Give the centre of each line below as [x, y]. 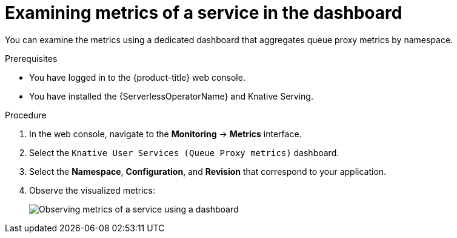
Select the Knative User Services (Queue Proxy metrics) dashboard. [184, 152]
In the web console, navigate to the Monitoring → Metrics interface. [165, 134]
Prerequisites [31, 58]
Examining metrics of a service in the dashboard [204, 13]
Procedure [26, 115]
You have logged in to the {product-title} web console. [137, 77]
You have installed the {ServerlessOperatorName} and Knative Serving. [171, 96]
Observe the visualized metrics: [92, 190]
